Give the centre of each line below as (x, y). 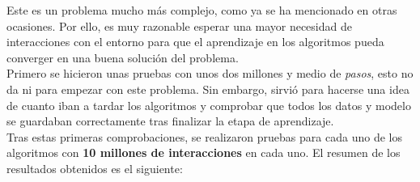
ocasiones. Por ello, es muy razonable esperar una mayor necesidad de (179, 25)
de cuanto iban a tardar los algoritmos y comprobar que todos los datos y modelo (209, 105)
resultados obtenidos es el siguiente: (95, 168)
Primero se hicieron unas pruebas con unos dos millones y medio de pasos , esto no (210, 73)
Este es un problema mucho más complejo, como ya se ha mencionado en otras (202, 10)
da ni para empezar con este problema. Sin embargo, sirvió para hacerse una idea (208, 89)
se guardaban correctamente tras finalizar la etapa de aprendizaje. (170, 121)
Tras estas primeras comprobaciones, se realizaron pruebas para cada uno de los (204, 136)
